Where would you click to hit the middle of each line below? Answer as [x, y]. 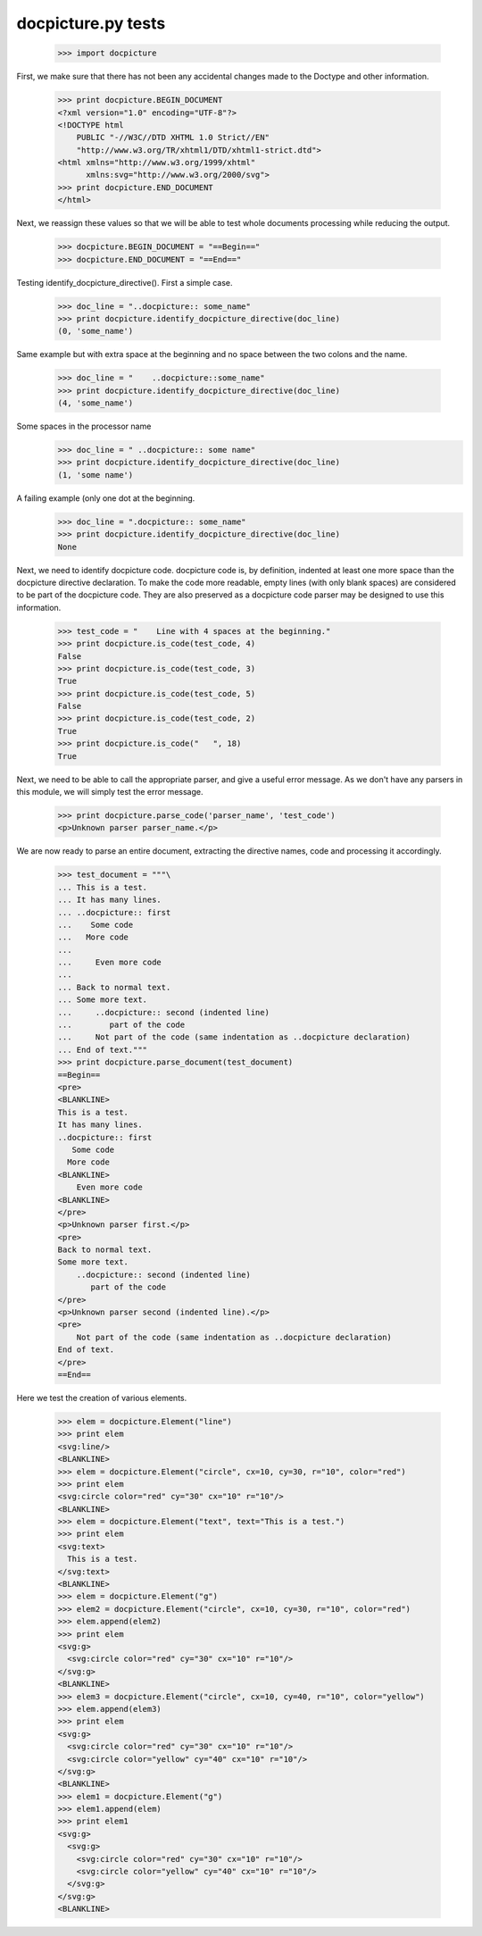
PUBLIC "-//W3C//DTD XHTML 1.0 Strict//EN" [173, 138]
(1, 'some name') [96, 475]
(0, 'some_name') [96, 331]
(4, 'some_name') [96, 403]
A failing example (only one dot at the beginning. [106, 498]
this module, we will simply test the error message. [110, 792]
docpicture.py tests [91, 23]
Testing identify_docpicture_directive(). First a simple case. [125, 282]
